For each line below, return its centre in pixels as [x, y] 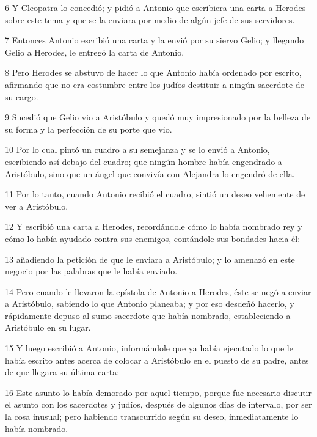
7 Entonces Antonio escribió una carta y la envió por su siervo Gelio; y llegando [155, 40]
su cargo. [22, 96]
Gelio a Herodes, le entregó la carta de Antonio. [95, 52]
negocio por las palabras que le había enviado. [91, 271]
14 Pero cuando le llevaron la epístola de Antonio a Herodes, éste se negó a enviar [158, 291]
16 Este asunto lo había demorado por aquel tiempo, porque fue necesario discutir [158, 392]
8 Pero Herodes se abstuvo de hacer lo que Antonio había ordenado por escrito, [153, 72]
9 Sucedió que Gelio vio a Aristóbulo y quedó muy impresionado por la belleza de [158, 117]
